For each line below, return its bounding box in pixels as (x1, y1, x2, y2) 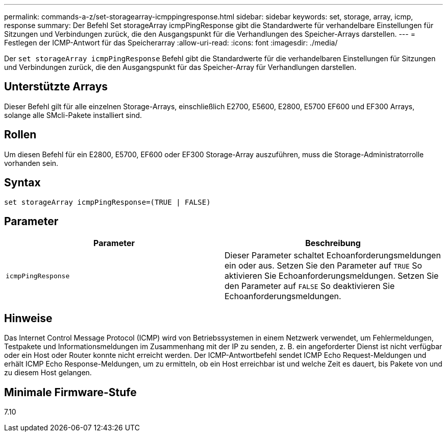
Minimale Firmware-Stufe (4, 385, 137, 399)
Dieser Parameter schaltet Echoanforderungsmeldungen (225, 250, 441, 261)
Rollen (4, 128, 37, 141)
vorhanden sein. (4, 158, 59, 167)
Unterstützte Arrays (4, 80, 108, 93)
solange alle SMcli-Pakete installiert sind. (4, 110, 142, 119)
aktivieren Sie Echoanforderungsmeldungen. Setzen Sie (225, 271, 439, 281)
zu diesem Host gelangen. (4, 368, 92, 377)
